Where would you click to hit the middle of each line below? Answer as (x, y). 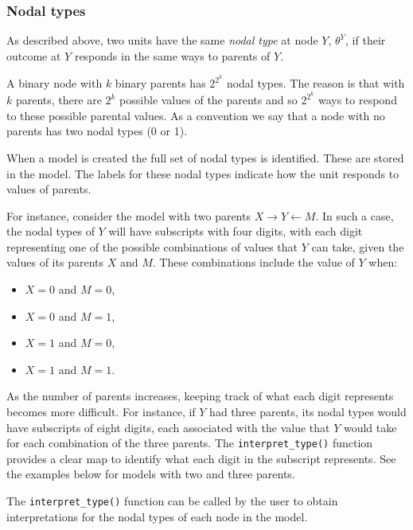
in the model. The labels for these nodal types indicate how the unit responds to (203, 173)
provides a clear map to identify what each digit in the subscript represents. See (201, 458)
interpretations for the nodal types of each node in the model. (157, 516)
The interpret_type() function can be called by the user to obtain (172, 501)
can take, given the (358, 246)
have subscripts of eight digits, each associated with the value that (168, 427)
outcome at (34, 55)
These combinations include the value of (257, 262)
